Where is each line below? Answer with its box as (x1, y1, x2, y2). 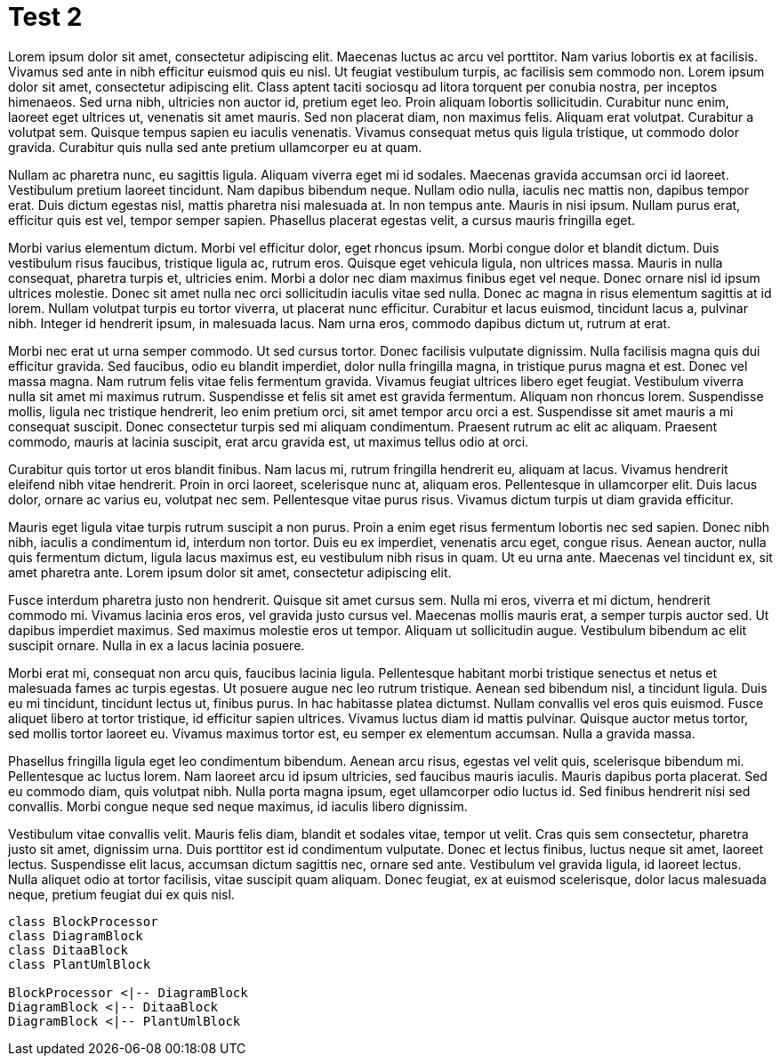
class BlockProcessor (8, 914, 158, 929)
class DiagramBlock (8, 928, 143, 943)
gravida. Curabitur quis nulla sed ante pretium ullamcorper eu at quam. (8, 139, 422, 155)
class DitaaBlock (8, 942, 128, 957)
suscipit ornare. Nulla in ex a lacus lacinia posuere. (8, 637, 305, 653)
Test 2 (8, 2, 83, 32)
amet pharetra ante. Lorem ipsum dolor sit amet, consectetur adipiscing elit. (8, 564, 452, 580)
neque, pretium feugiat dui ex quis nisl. (8, 886, 235, 902)
